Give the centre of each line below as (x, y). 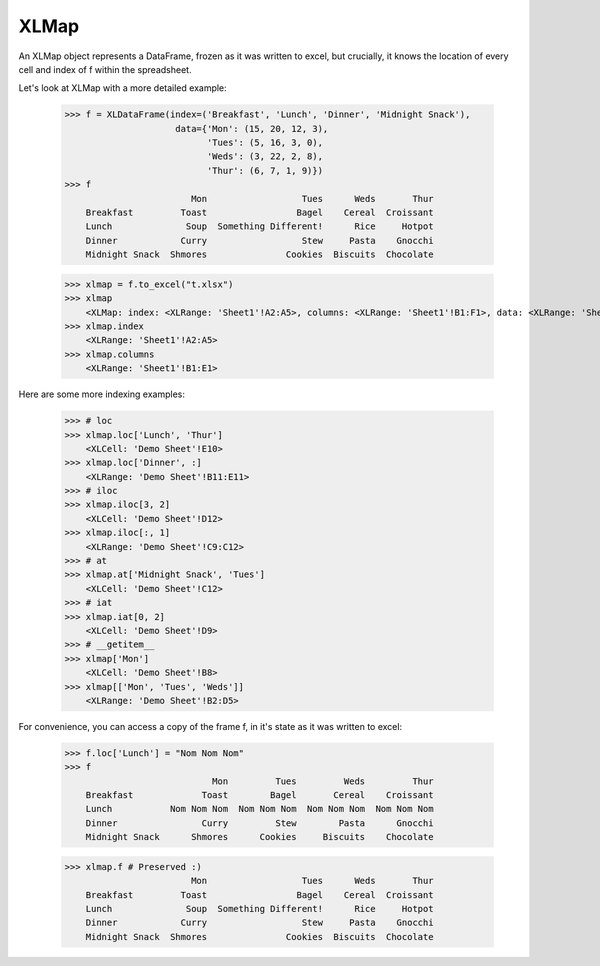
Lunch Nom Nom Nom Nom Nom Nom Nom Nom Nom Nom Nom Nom (259, 809)
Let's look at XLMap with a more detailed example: (122, 88)
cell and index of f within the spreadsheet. (105, 69)
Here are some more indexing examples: (101, 394)
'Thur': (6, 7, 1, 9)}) (265, 170)
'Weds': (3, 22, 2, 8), (265, 156)
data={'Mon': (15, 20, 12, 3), (252, 128)
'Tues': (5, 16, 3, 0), (265, 143)
